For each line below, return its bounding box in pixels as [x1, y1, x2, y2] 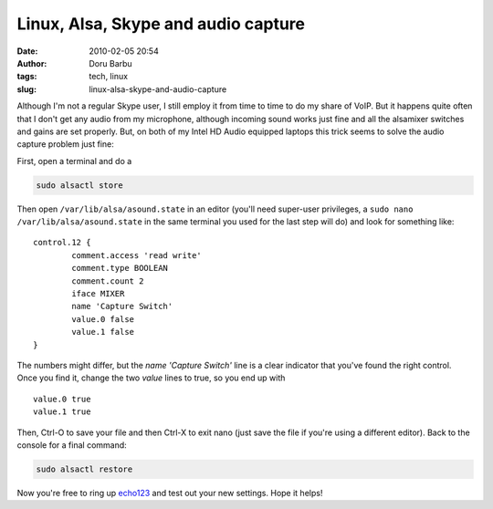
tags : [16, 71, 37, 82]
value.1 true [33, 407, 91, 417]
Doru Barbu [89, 57, 132, 68]
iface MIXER [71, 288, 125, 298]
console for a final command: [16, 439, 127, 451]
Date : [16, 46, 38, 57]
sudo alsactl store [36, 180, 123, 191]
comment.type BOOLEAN [71, 263, 169, 274]
